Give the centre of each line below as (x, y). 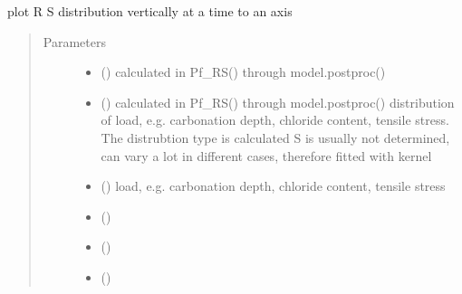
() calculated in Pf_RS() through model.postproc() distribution (278, 102)
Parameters (74, 41)
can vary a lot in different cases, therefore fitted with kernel (266, 155)
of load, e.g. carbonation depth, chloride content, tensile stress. (275, 120)
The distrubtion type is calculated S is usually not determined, (275, 137)
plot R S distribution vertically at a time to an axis (150, 11)
